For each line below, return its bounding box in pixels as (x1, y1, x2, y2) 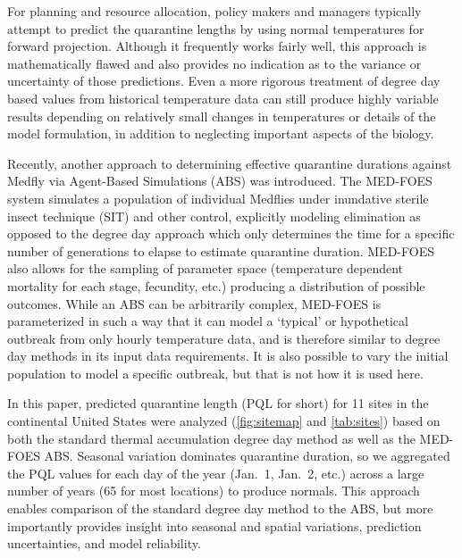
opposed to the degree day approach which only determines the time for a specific (7, 224, 455, 243)
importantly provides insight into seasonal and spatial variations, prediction (7, 516, 422, 535)
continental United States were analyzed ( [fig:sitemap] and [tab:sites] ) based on (7, 412, 441, 430)
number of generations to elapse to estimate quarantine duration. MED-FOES (7, 241, 434, 260)
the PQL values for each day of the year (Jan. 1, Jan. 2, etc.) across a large (7, 463, 424, 482)
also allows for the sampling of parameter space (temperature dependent (7, 259, 404, 278)
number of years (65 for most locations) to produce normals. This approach (7, 481, 420, 500)
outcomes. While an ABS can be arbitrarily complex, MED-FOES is (7, 294, 382, 312)
